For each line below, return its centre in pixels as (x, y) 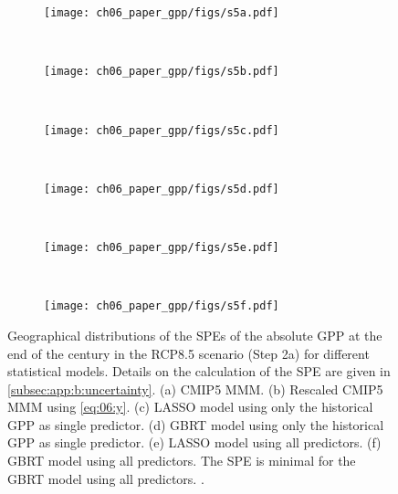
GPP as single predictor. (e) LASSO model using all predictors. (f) (194, 442)
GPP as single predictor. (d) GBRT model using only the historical (196, 424)
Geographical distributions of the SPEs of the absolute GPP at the (195, 335)
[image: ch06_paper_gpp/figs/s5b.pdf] (162, 72)
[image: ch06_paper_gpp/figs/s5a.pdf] (162, 13)
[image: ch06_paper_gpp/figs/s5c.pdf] (162, 130)
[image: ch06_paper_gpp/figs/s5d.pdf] (162, 189)
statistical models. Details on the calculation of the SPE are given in (199, 371)
